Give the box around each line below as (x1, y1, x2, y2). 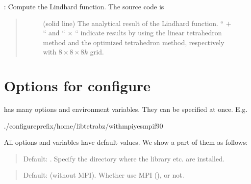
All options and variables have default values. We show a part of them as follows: (4, 137, 248, 147)
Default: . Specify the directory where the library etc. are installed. (23, 153, 225, 163)
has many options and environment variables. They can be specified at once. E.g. (4, 104, 248, 114)
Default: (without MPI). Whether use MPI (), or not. (23, 170, 184, 180)
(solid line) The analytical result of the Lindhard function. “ (43, 18, 224, 28)
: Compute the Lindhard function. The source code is (4, 1, 164, 11)
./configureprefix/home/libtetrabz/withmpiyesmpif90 (4, 120, 163, 131)
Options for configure (4, 76, 151, 96)
